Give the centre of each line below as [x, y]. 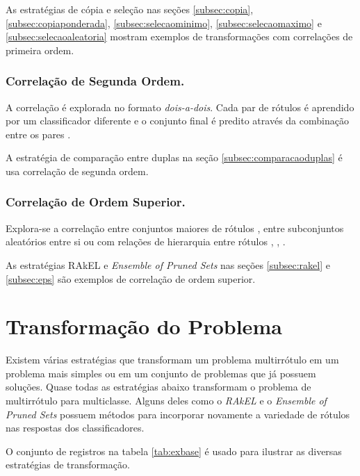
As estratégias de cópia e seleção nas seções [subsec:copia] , [130, 9]
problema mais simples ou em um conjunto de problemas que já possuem [161, 373]
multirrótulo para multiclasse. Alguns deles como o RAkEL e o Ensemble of [166, 401]
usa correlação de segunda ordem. [77, 171]
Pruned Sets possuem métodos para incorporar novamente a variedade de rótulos [178, 414]
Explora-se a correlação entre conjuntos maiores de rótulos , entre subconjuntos [175, 228]
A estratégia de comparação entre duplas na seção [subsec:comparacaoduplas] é [174, 157]
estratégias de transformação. [68, 465]
